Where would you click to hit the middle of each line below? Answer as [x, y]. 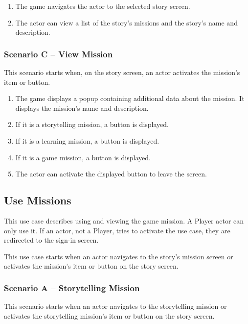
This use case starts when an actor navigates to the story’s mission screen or [119, 256]
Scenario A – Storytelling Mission [72, 287]
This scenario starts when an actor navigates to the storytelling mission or [115, 306]
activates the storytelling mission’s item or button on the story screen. [109, 315]
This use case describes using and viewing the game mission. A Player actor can [124, 220]
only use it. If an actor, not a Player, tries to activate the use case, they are [117, 230]
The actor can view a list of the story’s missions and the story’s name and [126, 22]
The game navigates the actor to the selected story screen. [103, 6]
